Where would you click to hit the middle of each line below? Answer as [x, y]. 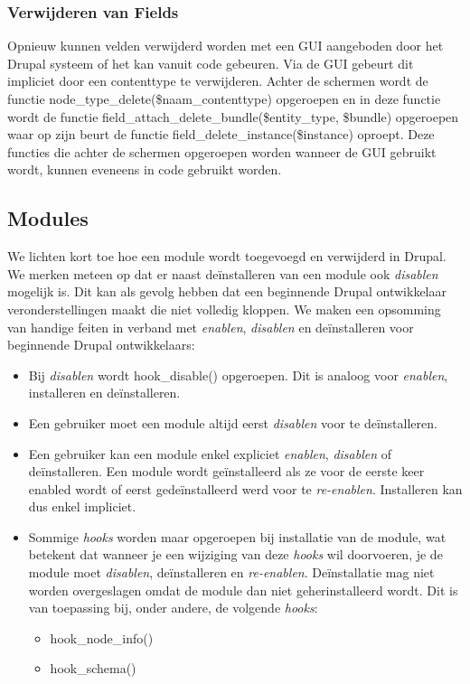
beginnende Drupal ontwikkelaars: [101, 345]
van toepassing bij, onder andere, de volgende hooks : [173, 608]
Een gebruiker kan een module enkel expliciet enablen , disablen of [210, 453]
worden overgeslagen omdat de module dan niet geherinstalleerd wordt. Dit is [243, 590]
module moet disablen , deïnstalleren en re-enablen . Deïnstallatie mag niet [231, 572]
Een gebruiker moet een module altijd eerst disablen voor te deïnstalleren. [233, 422]
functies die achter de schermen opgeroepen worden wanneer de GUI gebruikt [222, 151]
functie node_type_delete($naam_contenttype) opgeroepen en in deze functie [224, 98]
